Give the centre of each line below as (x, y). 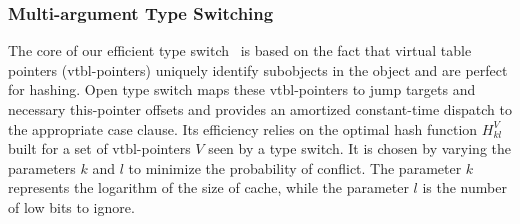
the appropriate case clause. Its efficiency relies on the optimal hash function (243, 128)
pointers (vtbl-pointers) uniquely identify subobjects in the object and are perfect (258, 69)
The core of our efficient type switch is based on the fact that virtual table (240, 50)
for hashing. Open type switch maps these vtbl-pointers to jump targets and (242, 89)
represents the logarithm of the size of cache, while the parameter (208, 187)
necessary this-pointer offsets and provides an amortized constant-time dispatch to (260, 109)
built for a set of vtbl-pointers (99, 148)
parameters (42, 167)
